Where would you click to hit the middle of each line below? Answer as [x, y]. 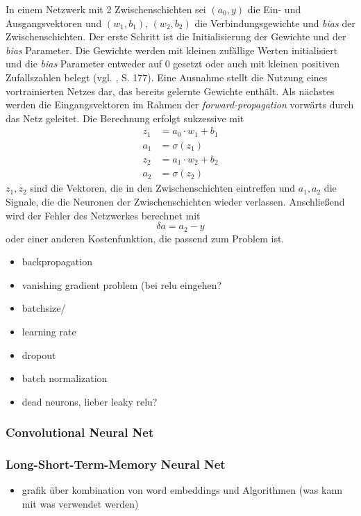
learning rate [49, 331]
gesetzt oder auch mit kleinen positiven [257, 64]
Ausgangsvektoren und [54, 23]
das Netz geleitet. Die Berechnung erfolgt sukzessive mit [125, 118]
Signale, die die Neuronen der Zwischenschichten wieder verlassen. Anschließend [175, 201]
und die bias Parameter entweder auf [84, 64]
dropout [39, 355]
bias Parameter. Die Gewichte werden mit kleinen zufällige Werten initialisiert [172, 50]
